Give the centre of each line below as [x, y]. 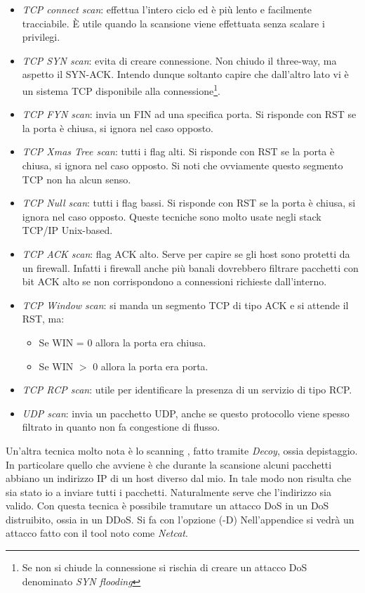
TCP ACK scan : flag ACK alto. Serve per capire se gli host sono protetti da [186, 253]
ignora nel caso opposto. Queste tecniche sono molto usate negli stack [172, 216]
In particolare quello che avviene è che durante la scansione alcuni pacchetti [169, 464]
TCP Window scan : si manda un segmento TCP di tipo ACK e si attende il [185, 305]
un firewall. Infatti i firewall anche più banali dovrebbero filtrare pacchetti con [190, 267]
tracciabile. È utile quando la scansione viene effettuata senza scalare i [173, 23]
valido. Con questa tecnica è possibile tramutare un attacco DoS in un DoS [167, 506]
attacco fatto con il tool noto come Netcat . [97, 533]
